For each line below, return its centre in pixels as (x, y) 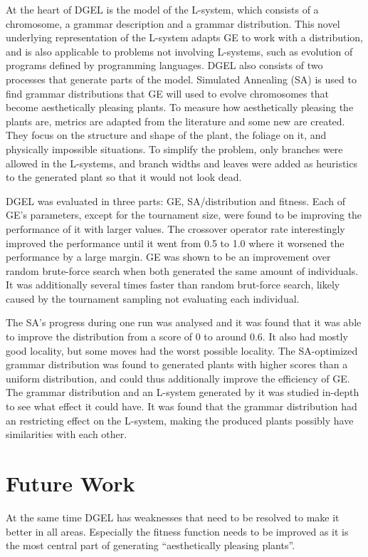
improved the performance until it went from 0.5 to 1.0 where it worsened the (175, 243)
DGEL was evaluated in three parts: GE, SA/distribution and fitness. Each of (175, 201)
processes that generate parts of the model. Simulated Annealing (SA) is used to (181, 79)
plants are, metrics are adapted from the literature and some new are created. (175, 121)
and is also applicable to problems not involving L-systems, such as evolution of (179, 51)
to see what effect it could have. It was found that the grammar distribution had (182, 406)
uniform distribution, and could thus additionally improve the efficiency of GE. (178, 378)
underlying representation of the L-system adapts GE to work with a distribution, (184, 37)
